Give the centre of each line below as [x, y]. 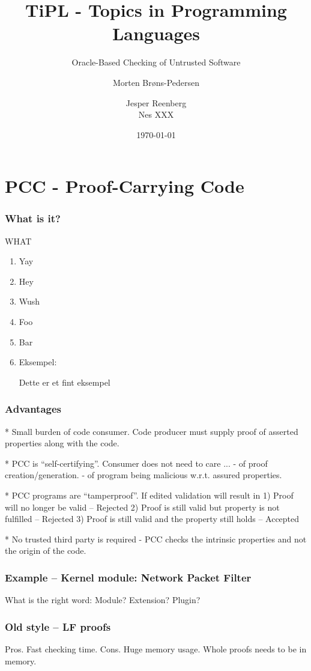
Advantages [33, 409]
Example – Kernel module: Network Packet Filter [128, 577]
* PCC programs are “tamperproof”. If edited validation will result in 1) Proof [149, 495]
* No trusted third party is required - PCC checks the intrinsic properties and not [156, 539]
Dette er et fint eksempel [65, 382]
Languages [156, 33]
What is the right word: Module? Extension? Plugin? [103, 600]
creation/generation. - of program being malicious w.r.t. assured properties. [143, 475]
